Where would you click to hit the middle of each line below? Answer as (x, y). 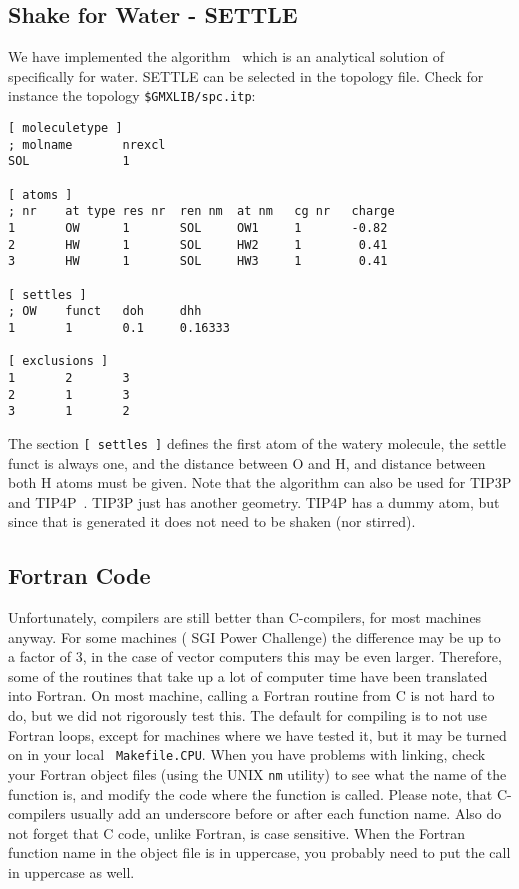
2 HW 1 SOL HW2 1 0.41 (198, 244)
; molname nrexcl (87, 144)
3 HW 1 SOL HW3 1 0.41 (198, 261)
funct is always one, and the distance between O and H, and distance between (247, 462)
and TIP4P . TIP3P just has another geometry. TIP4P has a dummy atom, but (254, 501)
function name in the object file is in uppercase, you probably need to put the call (259, 852)
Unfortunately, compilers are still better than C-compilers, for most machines (245, 617)
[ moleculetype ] (65, 128)
